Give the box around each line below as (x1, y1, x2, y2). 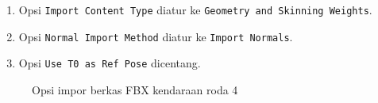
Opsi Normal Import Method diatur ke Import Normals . (18, 28, 293, 44)
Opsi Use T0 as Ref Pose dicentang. (18, 55, 201, 71)
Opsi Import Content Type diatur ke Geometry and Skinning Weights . (18, 2, 372, 17)
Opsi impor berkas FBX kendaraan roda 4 (32, 81, 238, 97)
